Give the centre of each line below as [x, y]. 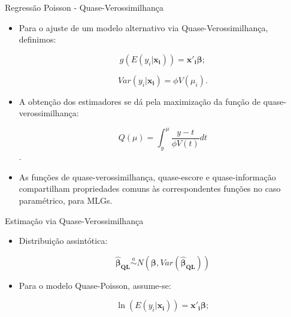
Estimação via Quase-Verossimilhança [74, 220]
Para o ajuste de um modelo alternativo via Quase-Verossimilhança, [143, 27]
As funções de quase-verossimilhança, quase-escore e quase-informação [147, 176]
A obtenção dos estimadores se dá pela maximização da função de [140, 101]
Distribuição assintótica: [63, 241]
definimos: [37, 39]
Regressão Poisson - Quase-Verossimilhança [84, 7]
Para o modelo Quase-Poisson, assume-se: [95, 285]
